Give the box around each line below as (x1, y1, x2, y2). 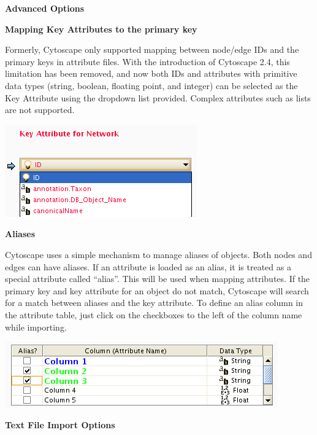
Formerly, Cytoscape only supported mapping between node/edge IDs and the (5, 43, 299, 56)
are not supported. (5, 103, 75, 116)
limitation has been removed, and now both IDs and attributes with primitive (5, 67, 297, 80)
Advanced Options (5, 2, 84, 14)
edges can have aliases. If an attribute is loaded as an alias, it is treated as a (5, 260, 291, 273)
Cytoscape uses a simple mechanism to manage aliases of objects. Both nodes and (5, 248, 312, 261)
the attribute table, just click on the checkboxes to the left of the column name (5, 308, 302, 321)
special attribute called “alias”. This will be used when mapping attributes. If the (5, 272, 310, 285)
